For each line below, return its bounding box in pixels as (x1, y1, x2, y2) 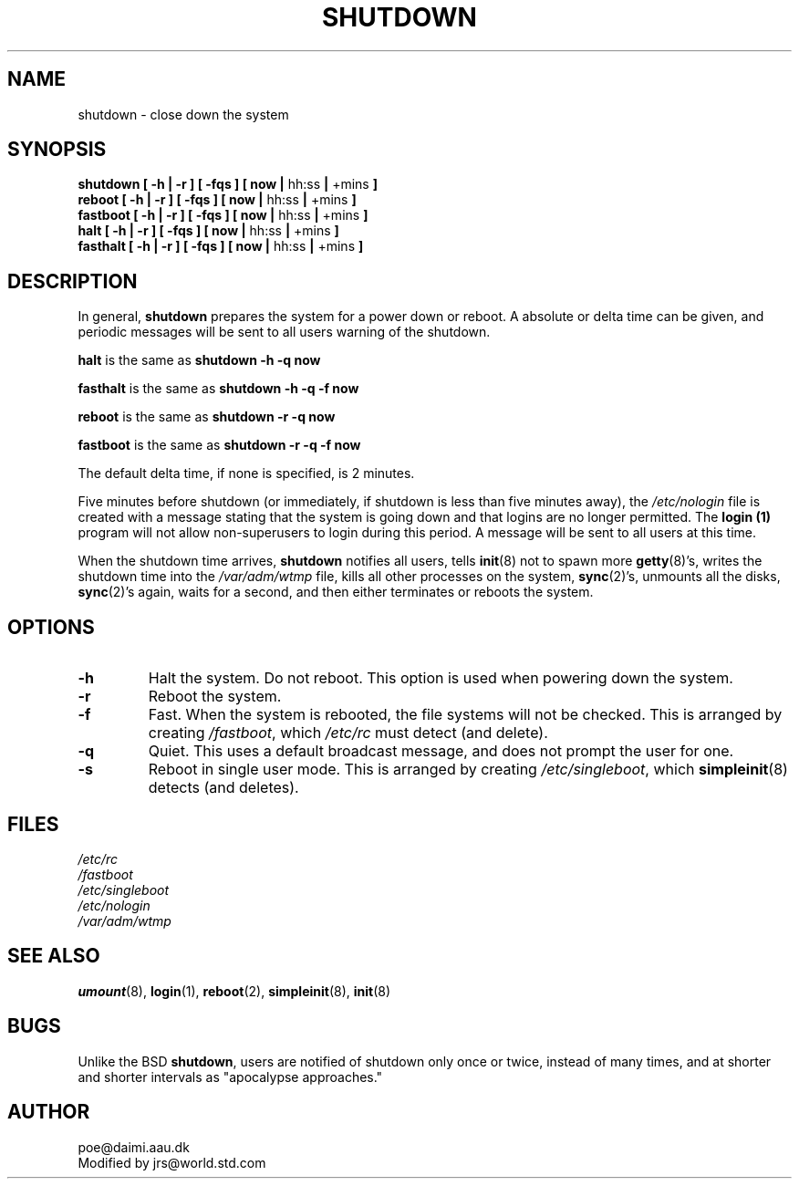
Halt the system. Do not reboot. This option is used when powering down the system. (148, 669, 733, 688)
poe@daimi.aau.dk (78, 1139, 190, 1155)
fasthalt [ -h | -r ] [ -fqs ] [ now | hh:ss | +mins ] (78, 238, 364, 255)
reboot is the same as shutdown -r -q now (78, 409, 336, 425)
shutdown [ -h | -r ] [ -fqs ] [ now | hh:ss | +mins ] (78, 176, 378, 192)
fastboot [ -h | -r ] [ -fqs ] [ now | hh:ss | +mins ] (78, 207, 368, 224)
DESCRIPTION (7, 269, 138, 293)
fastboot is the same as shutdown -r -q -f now (78, 437, 361, 453)
